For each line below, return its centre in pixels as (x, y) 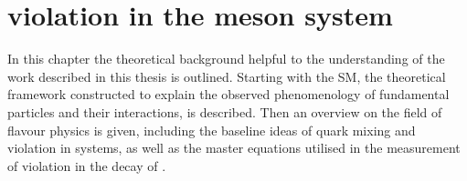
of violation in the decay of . (87, 165)
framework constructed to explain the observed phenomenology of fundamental (228, 94)
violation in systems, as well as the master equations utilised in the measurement (234, 148)
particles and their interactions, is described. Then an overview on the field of (225, 111)
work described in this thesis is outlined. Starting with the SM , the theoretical (227, 76)
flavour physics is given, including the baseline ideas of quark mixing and (212, 130)
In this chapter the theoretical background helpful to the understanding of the (226, 59)
